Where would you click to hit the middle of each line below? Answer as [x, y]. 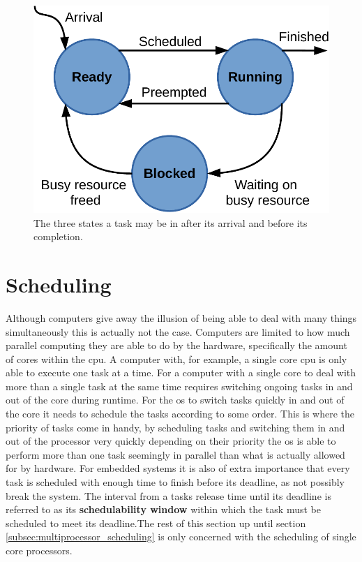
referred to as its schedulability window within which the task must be [163, 509]
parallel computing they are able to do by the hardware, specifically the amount [176, 345]
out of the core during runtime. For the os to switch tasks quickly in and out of [175, 400]
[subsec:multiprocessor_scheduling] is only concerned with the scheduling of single [181, 537]
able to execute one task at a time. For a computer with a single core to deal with [181, 372]
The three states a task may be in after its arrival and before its [171, 222]
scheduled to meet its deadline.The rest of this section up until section [156, 523]
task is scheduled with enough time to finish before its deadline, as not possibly [175, 482]
